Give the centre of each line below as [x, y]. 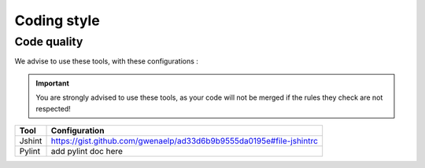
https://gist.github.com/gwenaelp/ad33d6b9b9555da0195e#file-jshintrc [185, 141]
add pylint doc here [87, 151]
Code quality [49, 42]
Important [53, 83]
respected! [53, 108]
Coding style [57, 20]
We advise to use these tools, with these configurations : [106, 61]
